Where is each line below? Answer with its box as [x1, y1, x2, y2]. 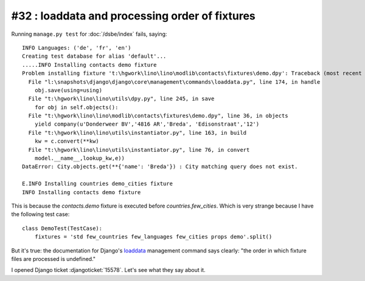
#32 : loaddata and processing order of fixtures [11, 9, 255, 22]
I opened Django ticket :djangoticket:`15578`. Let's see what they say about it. [11, 266, 206, 274]
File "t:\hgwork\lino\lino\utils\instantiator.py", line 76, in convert [28, 146, 250, 153]
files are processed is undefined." [11, 255, 96, 262]
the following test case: [11, 211, 70, 218]
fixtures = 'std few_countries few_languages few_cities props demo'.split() [34, 234, 273, 240]
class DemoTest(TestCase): [22, 225, 103, 232]
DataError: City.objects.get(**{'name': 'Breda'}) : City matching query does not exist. [22, 163, 298, 170]
